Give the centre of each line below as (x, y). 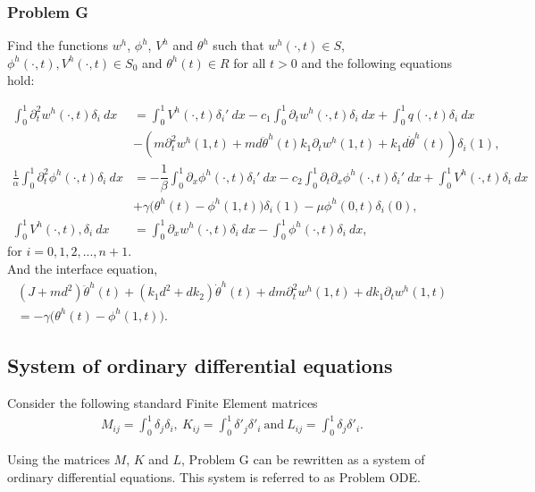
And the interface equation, (83, 268)
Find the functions (58, 45)
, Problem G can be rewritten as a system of (303, 458)
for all (250, 62)
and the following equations (376, 62)
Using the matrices (59, 458)
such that (238, 45)
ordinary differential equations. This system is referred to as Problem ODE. (214, 476)
